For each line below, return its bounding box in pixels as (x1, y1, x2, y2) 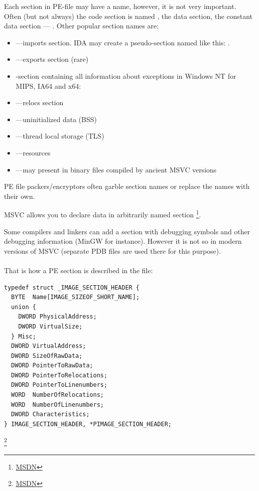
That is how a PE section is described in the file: (4, 265, 153, 275)
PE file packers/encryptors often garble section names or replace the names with (4, 181, 250, 191)
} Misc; (11, 332, 36, 340)
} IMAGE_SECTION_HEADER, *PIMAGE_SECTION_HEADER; (4, 420, 172, 428)
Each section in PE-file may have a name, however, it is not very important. (4, 1, 237, 11)
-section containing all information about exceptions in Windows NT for (15, 70, 236, 81)
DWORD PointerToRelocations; (11, 371, 108, 379)
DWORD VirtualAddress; (11, 342, 86, 350)
